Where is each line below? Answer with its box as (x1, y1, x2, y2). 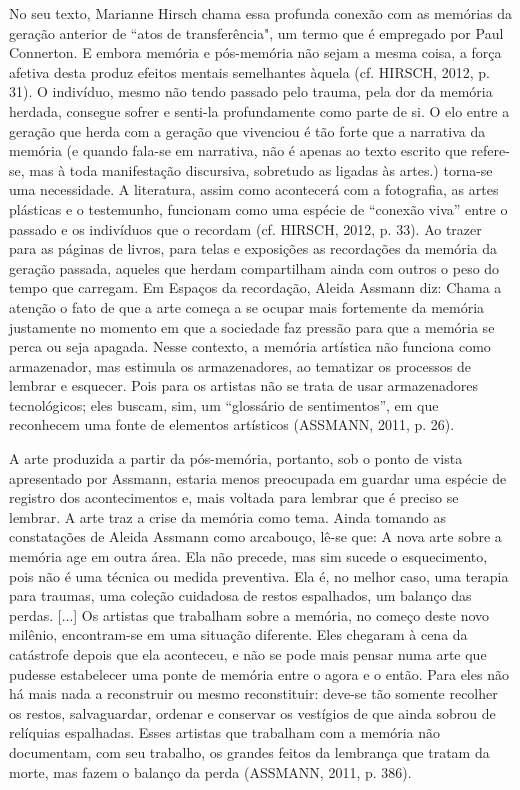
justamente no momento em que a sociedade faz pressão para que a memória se (9, 316, 495, 337)
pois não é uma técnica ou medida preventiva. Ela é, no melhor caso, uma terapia (9, 565, 509, 586)
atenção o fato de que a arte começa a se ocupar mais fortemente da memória (9, 296, 485, 317)
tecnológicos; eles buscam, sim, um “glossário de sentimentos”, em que (9, 394, 439, 415)
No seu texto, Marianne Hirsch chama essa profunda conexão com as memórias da (9, 3, 513, 23)
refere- (471, 140, 510, 161)
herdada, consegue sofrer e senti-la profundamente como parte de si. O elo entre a (9, 100, 510, 121)
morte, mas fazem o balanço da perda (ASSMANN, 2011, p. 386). (9, 761, 412, 782)
